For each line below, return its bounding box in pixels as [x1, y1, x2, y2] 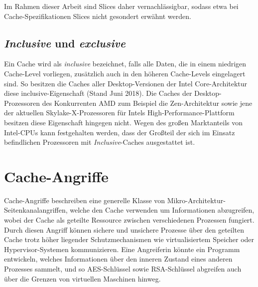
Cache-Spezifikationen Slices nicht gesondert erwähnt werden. [4, 10, 191, 21]
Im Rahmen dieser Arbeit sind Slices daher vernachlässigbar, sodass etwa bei [4, 1, 239, 11]
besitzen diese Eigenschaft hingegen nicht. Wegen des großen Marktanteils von [4, 117, 243, 127]
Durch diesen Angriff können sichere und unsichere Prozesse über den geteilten [4, 224, 245, 235]
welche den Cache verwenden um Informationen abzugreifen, [70, 205, 255, 215]
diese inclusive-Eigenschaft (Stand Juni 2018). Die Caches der [4, 88, 192, 98]
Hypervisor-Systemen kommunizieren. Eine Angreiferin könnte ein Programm [4, 244, 240, 254]
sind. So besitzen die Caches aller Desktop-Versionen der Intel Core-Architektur [4, 78, 248, 88]
